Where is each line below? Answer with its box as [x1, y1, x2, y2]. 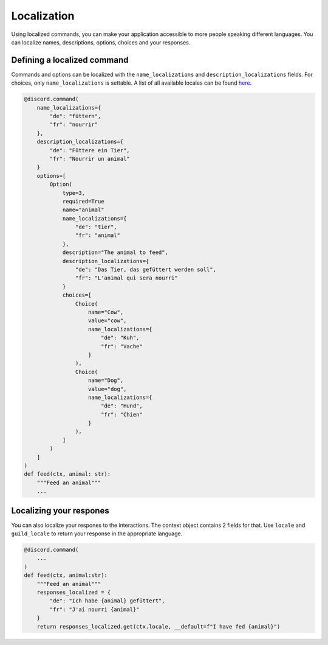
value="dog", [88, 386, 127, 392]
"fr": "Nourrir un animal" [49, 155, 130, 162]
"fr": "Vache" [100, 343, 143, 350]
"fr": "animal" [75, 232, 121, 239]
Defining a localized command [11, 55, 129, 65]
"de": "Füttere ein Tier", [49, 147, 130, 153]
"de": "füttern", [49, 113, 101, 119]
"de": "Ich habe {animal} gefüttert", [49, 597, 165, 604]
